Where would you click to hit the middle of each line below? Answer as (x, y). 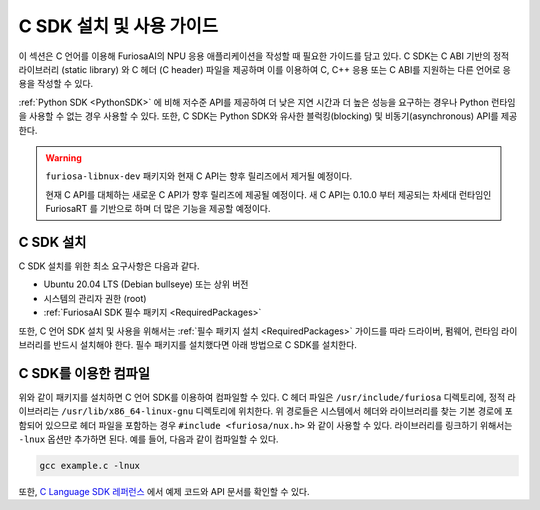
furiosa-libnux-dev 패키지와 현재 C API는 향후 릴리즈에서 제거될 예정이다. (199, 176)
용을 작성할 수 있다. (56, 84)
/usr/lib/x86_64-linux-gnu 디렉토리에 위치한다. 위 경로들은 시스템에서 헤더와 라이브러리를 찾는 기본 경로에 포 (287, 411)
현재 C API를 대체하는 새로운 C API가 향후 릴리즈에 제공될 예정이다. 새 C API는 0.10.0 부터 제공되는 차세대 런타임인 (268, 194)
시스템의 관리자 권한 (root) (95, 298)
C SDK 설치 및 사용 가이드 (118, 26)
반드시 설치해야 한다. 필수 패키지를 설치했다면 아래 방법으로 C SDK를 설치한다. (205, 344)
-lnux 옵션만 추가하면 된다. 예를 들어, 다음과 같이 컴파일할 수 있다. (148, 439)
